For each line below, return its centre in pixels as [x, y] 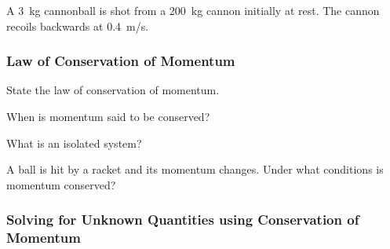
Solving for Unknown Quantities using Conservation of [183, 220]
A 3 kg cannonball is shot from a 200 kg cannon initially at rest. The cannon [193, 10]
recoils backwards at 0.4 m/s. [78, 26]
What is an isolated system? [74, 143]
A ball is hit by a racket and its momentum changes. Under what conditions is [195, 169]
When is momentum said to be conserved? [108, 116]
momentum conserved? [61, 184]
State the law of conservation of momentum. [113, 90]
